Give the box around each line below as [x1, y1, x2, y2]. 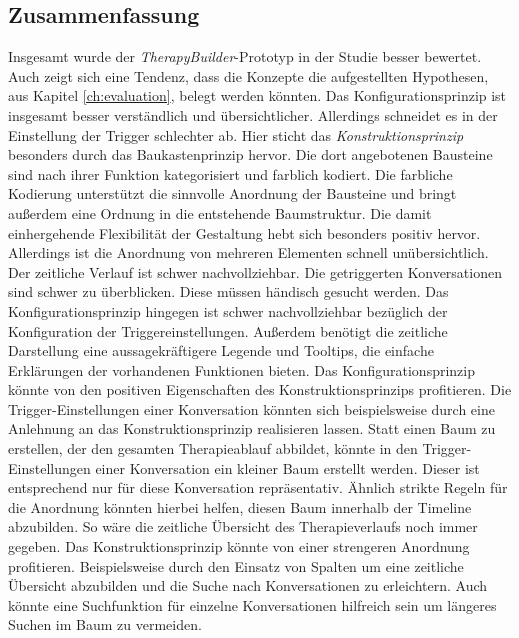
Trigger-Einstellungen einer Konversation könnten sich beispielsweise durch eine [8, 398, 495, 419]
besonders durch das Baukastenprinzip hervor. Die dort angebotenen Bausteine [8, 144, 493, 165]
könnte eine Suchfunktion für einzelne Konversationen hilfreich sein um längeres [8, 594, 497, 615]
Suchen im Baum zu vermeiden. [8, 614, 202, 635]
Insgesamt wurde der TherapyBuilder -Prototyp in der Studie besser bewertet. [8, 46, 482, 67]
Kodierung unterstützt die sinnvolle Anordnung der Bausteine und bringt [8, 183, 457, 204]
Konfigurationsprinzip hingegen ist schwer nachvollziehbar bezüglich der [8, 300, 448, 321]
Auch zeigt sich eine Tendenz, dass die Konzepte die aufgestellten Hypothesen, [8, 65, 489, 86]
